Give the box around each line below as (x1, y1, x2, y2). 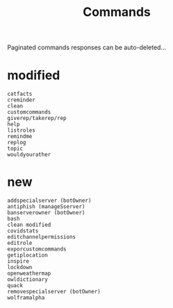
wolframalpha (7, 294, 45, 302)
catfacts (7, 91, 33, 98)
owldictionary (7, 276, 49, 283)
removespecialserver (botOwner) (7, 289, 101, 296)
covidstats (7, 228, 39, 234)
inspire (7, 258, 30, 265)
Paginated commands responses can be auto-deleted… (7, 43, 167, 52)
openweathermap (7, 270, 51, 277)
